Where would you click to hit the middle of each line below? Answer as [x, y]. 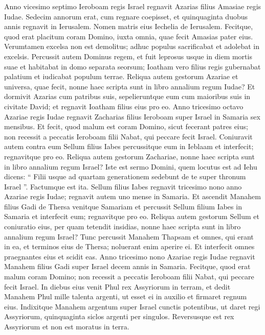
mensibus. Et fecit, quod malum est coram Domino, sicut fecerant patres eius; [126, 126]
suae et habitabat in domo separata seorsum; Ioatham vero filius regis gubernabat [132, 66]
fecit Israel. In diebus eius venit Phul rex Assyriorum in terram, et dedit [117, 286]
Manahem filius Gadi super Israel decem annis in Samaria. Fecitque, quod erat [127, 266]
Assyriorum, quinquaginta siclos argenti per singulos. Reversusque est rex [119, 316]
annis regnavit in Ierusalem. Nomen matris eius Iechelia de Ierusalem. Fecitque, [129, 26]
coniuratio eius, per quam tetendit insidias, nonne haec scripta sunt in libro [123, 226]
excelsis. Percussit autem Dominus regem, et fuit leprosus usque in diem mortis [128, 56]
